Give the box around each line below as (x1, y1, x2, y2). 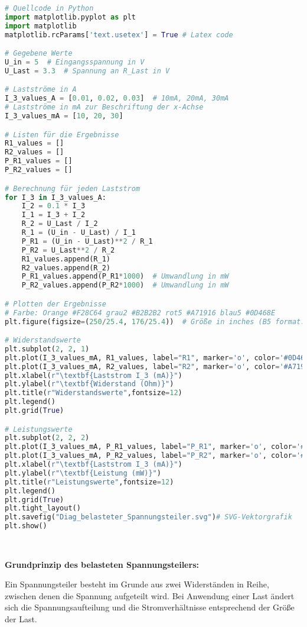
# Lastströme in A (5, 85, 77, 94)
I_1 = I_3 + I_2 (21, 211, 86, 219)
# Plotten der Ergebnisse (5, 299, 106, 308)
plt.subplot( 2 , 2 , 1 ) (5, 344, 90, 353)
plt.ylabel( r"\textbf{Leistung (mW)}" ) (5, 468, 161, 477)
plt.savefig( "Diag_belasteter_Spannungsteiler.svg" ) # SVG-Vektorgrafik (5, 513, 292, 522)
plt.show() (5, 522, 47, 531)
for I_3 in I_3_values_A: (5, 193, 106, 202)
